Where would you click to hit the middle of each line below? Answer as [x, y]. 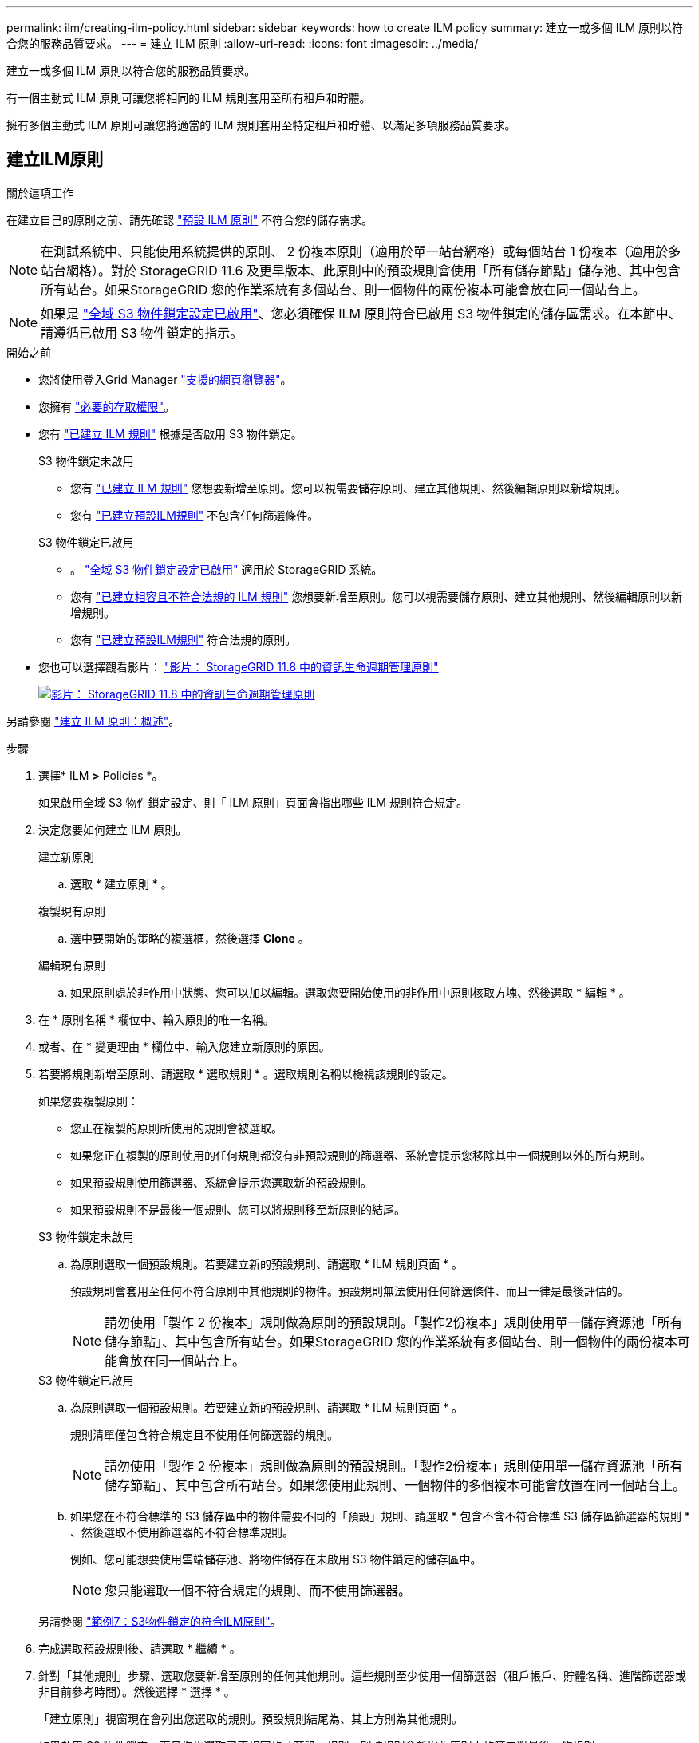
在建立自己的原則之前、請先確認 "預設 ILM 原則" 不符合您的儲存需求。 [190, 219]
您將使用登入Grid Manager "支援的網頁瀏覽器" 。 [165, 379]
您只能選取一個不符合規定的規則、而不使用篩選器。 [258, 1590]
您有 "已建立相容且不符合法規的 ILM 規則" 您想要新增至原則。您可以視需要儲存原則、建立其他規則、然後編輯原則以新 [377, 596]
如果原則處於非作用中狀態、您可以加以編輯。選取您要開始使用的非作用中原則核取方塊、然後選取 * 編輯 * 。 [350, 992]
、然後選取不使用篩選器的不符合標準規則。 [182, 1532]
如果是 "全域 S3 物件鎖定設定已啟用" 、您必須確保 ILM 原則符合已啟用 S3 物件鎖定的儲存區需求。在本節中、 [361, 313]
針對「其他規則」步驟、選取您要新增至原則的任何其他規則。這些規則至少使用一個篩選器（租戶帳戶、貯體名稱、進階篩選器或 [362, 1675]
